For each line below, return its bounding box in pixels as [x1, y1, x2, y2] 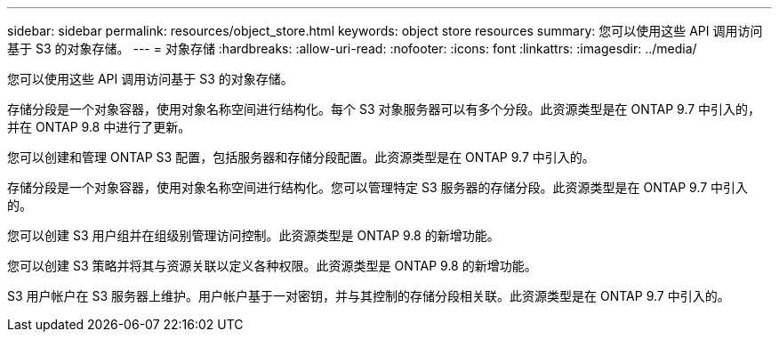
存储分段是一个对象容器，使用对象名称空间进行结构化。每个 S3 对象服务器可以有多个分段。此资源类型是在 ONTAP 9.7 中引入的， [7, 101, 761, 117]
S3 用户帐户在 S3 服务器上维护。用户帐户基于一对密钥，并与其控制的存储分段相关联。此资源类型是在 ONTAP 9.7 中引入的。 [7, 288, 730, 303]
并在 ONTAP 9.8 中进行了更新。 [7, 119, 191, 134]
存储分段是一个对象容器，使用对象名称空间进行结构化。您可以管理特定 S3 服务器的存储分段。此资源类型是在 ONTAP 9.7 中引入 [7, 180, 749, 195]
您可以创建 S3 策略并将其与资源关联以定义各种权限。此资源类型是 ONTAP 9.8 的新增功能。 [7, 258, 537, 273]
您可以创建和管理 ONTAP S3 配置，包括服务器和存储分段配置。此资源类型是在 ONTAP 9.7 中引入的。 [7, 149, 595, 165]
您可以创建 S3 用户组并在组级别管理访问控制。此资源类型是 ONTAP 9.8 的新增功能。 [7, 228, 500, 243]
